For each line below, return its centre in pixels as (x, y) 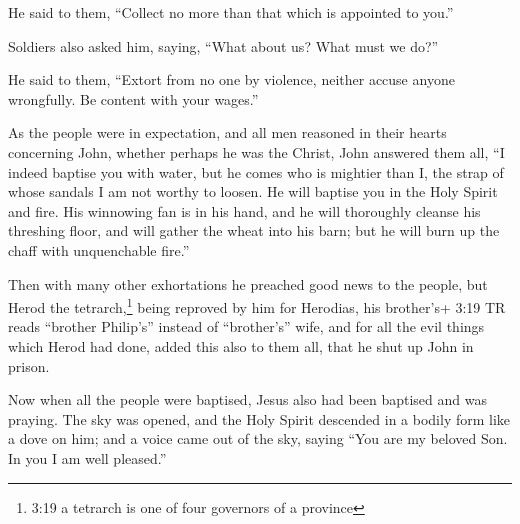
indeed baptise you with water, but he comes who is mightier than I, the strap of (256, 171)
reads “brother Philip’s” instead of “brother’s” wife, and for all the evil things (246, 326)
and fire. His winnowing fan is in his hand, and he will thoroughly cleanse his (244, 210)
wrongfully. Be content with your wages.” (133, 98)
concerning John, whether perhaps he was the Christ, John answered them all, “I (256, 151)
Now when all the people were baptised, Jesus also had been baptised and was (247, 399)
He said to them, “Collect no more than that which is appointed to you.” (231, 12)
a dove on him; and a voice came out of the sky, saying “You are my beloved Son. (258, 438)
